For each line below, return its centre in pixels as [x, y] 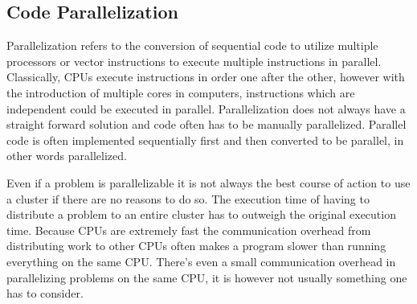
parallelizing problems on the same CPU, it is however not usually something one [207, 277]
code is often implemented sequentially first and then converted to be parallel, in [205, 140]
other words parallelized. [67, 156]
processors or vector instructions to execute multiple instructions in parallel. [194, 61]
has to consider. [45, 293]
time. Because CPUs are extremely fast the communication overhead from [189, 230]
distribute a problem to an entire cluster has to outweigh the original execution [201, 214]
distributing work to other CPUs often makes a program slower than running [196, 246]
